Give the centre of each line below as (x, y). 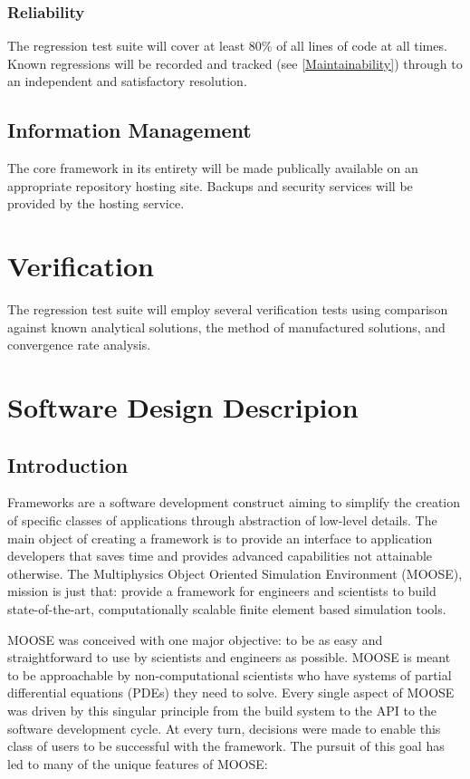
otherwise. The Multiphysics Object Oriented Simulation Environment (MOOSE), (235, 573)
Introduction (68, 464)
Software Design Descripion (183, 407)
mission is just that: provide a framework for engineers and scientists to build (222, 591)
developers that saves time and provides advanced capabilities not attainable (220, 556)
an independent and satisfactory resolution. (127, 81)
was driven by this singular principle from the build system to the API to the (222, 710)
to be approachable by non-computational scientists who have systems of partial (230, 674)
